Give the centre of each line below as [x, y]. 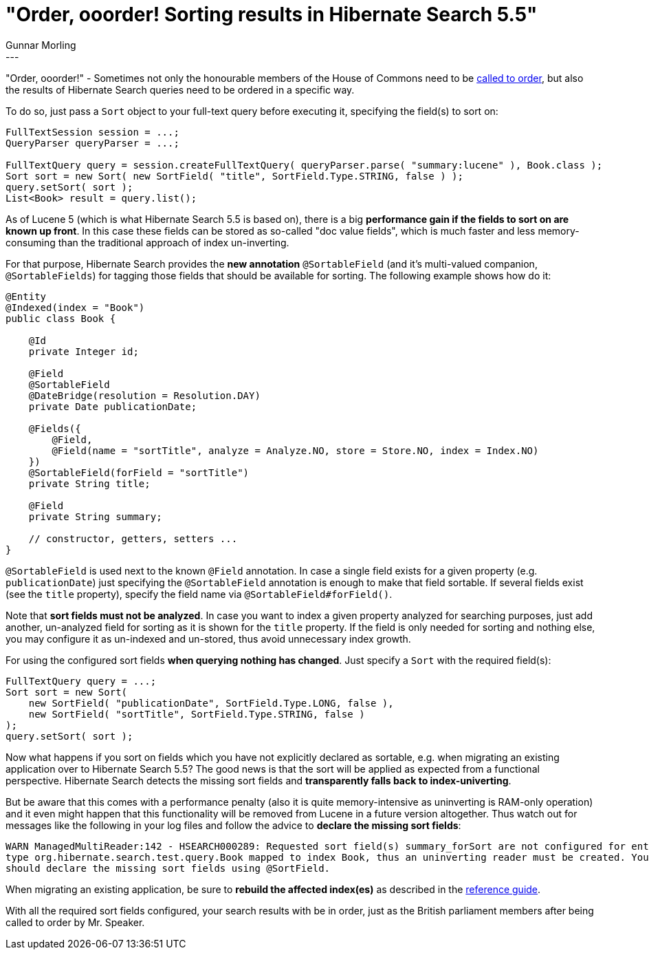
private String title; [89, 483]
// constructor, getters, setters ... [133, 538]
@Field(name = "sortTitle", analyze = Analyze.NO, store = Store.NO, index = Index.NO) [295, 450]
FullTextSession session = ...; [92, 132]
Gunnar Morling [41, 45]
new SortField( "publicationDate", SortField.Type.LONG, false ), [211, 703]
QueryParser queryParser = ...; [92, 143]
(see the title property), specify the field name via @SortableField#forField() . [199, 594]
